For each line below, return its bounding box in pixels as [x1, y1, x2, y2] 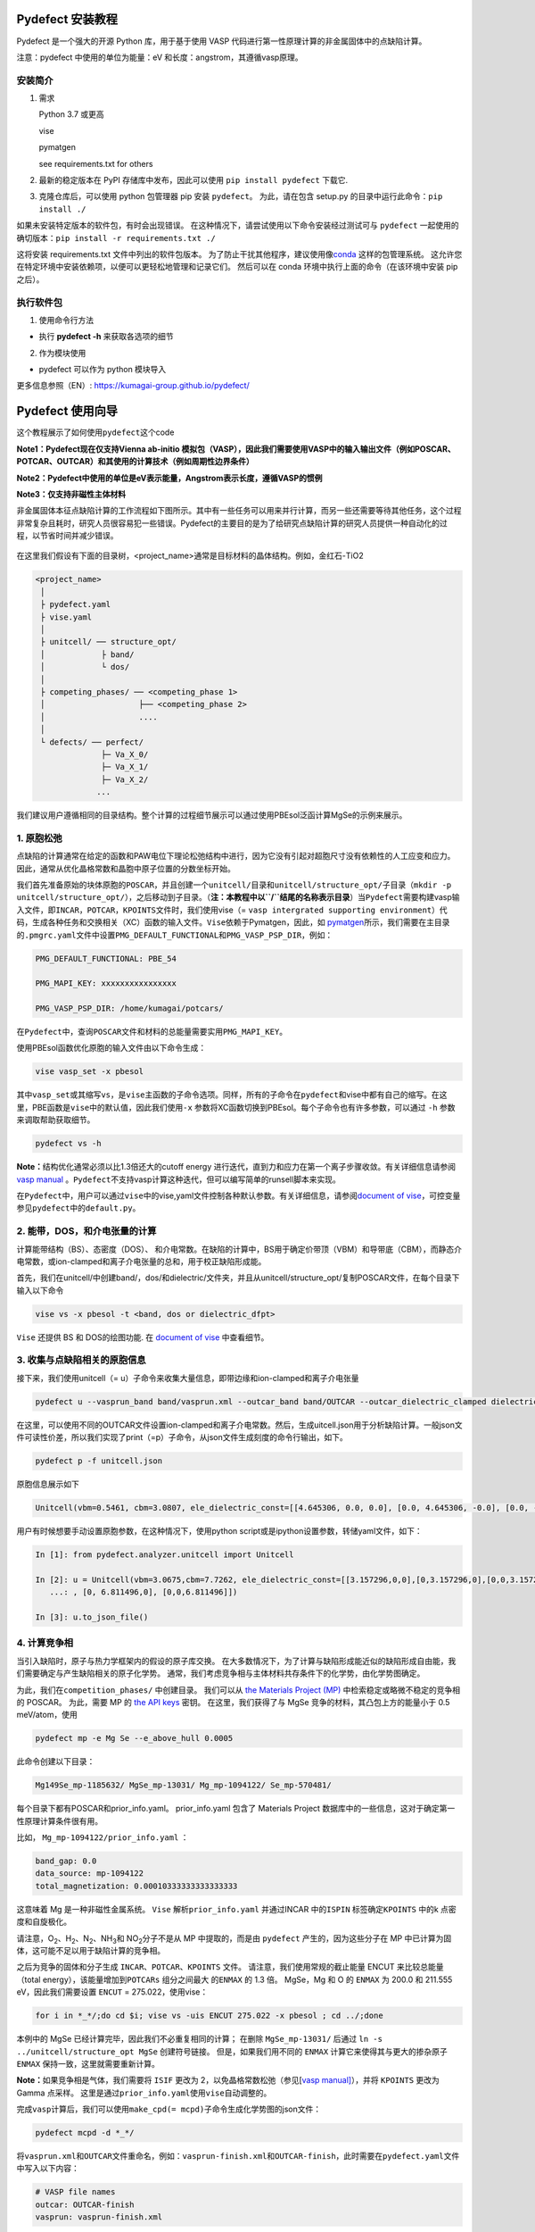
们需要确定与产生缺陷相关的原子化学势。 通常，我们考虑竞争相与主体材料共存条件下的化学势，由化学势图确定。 [16, 1668, 425, 1678]
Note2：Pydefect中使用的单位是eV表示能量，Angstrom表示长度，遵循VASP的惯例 [16, 472, 323, 483]
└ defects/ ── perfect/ [40, 737, 144, 747]
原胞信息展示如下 [16, 1478, 79, 1490]
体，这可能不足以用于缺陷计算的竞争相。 [16, 1945, 165, 1955]
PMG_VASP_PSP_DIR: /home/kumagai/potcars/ [35, 1004, 224, 1013]
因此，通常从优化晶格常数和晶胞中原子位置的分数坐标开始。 [16, 862, 235, 874]
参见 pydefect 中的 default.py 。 [16, 1203, 141, 1213]
